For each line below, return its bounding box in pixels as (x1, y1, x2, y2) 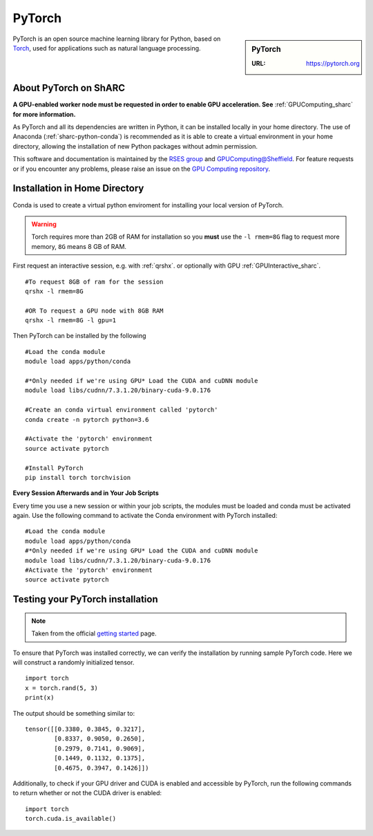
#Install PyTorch (25, 464, 84, 472)
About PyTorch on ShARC (12, 82, 126, 94)
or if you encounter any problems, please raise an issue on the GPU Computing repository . (12, 165, 271, 173)
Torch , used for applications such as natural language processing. (12, 44, 201, 52)
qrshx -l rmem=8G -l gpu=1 (25, 317, 117, 324)
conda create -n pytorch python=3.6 (25, 416, 149, 423)
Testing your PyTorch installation (12, 593, 158, 605)
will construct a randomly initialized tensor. (12, 658, 135, 667)
